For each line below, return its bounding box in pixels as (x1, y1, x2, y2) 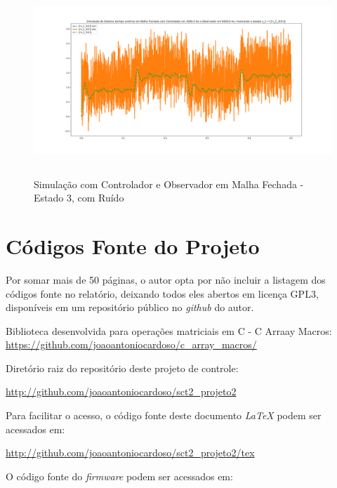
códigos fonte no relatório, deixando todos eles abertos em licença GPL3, (6, 286, 319, 301)
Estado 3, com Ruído (34, 190, 124, 205)
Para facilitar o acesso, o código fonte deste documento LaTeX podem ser (6, 408, 322, 423)
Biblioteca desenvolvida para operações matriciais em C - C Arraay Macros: (6, 323, 332, 338)
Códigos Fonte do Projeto (6, 231, 260, 260)
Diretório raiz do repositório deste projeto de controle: (6, 360, 239, 375)
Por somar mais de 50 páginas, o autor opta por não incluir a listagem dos (6, 272, 326, 286)
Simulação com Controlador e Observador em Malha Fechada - (34, 176, 304, 191)
